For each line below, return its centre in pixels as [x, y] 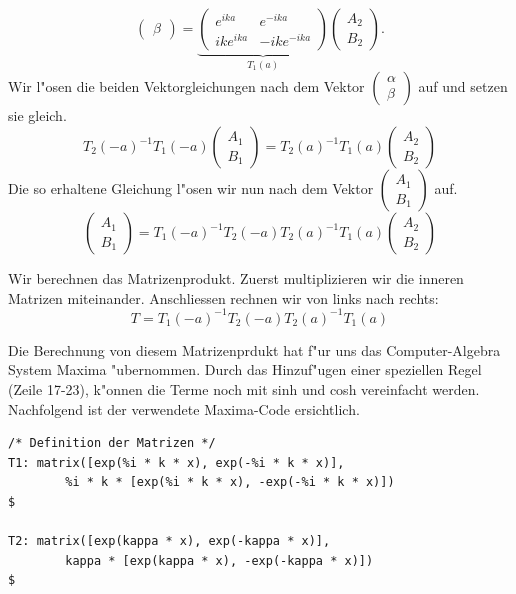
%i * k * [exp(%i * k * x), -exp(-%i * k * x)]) [230, 482]
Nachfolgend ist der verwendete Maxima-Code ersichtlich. [184, 408]
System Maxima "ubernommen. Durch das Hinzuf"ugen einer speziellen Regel [245, 369]
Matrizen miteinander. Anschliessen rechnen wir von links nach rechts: [223, 297]
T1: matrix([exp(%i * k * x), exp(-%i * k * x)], [176, 462]
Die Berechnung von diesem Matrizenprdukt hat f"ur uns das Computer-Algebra [254, 349]
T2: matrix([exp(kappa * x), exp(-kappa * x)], [169, 541]
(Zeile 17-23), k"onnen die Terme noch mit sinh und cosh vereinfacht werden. [244, 388]
